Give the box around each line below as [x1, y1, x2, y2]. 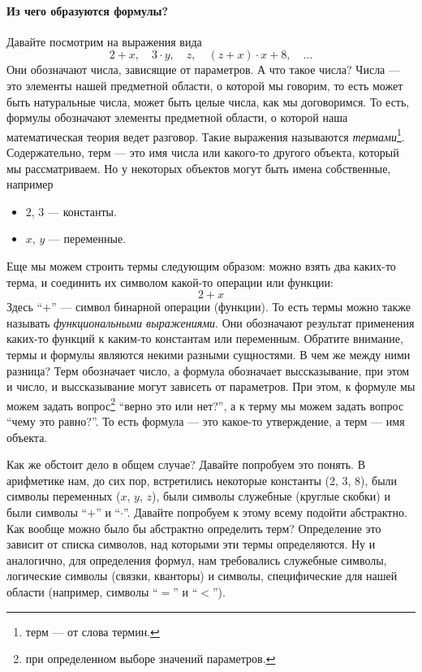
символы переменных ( [6, 488, 121, 505]
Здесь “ [6, 298, 43, 315]
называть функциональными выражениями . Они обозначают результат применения [6, 314, 415, 331]
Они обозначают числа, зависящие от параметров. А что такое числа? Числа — [6, 61, 400, 78]
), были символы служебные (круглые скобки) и [151, 488, 390, 505]
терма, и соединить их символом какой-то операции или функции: [6, 273, 334, 290]
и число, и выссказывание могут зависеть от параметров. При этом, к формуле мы [6, 378, 416, 395]
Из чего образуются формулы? [6, 2, 169, 19]
